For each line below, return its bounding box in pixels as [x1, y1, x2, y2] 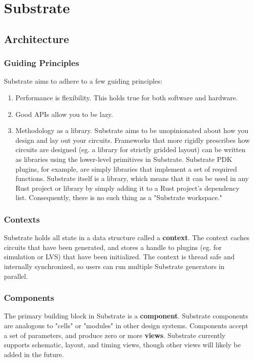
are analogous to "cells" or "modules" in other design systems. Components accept [4, 320, 248, 330]
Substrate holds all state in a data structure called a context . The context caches [4, 232, 250, 243]
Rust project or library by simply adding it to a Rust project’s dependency [15, 182, 240, 193]
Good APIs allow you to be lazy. [15, 109, 113, 119]
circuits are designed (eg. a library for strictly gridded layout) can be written [15, 144, 246, 155]
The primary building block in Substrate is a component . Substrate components [4, 311, 248, 321]
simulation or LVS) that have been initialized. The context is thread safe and [4, 251, 235, 262]
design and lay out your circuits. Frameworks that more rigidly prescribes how [15, 135, 250, 145]
